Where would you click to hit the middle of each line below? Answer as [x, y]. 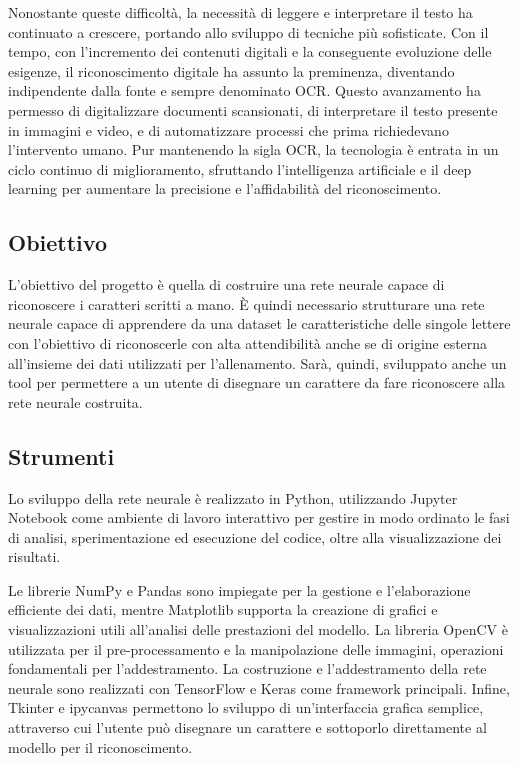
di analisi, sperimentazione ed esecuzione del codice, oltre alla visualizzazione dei [255, 536]
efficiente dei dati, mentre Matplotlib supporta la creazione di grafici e [223, 609]
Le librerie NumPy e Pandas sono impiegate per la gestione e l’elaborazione [239, 589]
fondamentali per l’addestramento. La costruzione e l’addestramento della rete [247, 668]
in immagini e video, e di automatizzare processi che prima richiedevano [228, 129]
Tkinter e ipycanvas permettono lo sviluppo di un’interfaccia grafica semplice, [246, 707]
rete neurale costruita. [75, 401]
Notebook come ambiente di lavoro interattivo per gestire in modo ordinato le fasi [259, 517]
